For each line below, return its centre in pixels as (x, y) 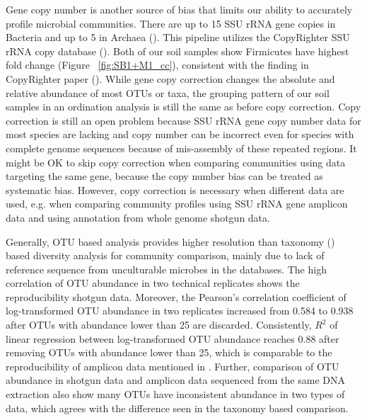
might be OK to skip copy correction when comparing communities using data (176, 162)
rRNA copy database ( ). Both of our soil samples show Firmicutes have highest (177, 51)
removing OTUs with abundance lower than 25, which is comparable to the (169, 352)
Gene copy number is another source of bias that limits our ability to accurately (179, 9)
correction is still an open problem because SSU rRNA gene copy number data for (183, 120)
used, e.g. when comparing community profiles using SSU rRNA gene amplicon (177, 204)
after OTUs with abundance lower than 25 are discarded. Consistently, (159, 325)
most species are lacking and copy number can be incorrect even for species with (180, 134)
